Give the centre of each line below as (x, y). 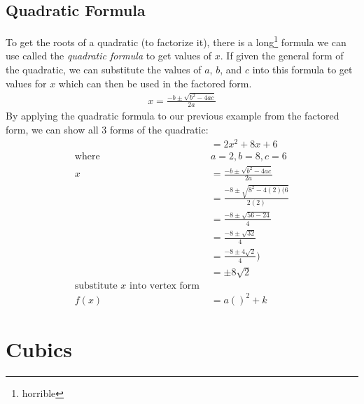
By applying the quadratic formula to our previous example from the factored (173, 116)
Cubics (39, 349)
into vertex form (165, 286)
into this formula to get (302, 70)
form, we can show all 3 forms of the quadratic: (107, 130)
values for (26, 83)
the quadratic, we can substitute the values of (104, 70)
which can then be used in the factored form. (155, 83)
